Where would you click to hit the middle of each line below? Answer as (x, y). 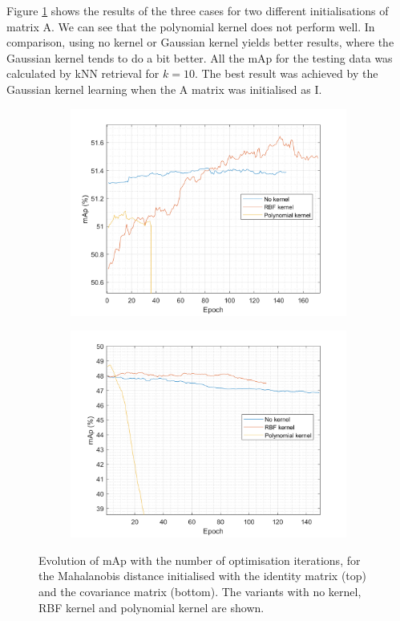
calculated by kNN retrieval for (83, 73)
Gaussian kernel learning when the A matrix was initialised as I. (164, 89)
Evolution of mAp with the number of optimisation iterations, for (200, 560)
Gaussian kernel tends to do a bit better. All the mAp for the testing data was (200, 57)
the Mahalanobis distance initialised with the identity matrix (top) (203, 576)
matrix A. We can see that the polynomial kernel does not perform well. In (191, 26)
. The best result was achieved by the (286, 73)
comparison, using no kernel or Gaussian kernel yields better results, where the (200, 42)
